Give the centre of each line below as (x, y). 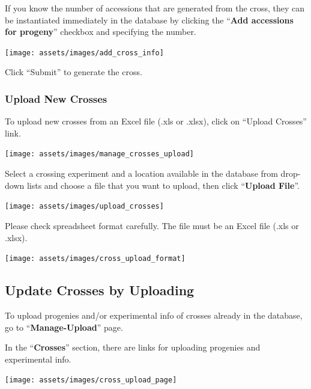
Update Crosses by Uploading (100, 290)
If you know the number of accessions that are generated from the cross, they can (155, 8)
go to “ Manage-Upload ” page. (64, 327)
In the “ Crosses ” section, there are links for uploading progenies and (133, 347)
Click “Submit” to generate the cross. (74, 72)
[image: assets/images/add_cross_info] (84, 53)
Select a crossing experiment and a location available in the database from (141, 173)
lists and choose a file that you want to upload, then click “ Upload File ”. (163, 185)
